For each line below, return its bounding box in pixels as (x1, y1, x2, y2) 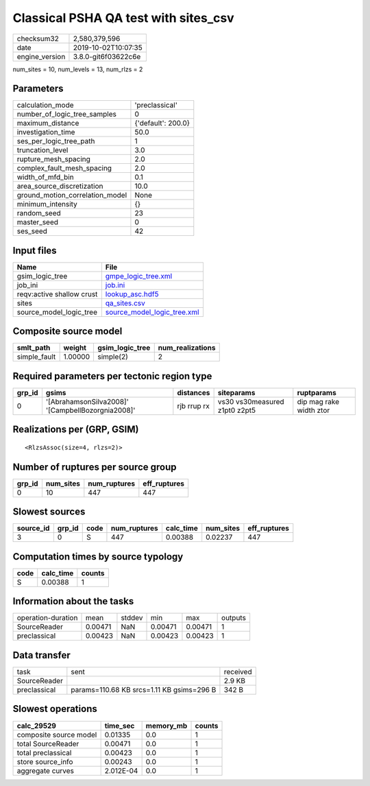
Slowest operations (12, 703, 97, 715)
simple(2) (97, 352, 128, 361)
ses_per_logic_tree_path (16, 136, 95, 146)
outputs (221, 613, 247, 623)
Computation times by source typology (12, 551, 184, 562)
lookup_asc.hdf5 (105, 289, 159, 298)
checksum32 (16, 34, 60, 43)
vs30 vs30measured (217, 397, 284, 406)
